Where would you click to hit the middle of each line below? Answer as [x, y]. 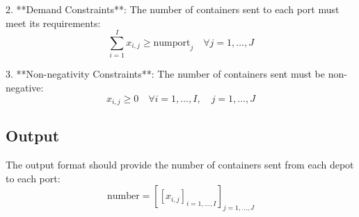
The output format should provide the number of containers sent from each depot [180, 165]
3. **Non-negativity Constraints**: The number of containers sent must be [165, 74]
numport [172, 43]
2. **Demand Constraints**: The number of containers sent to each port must [173, 9]
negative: [25, 87]
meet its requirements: [53, 23]
